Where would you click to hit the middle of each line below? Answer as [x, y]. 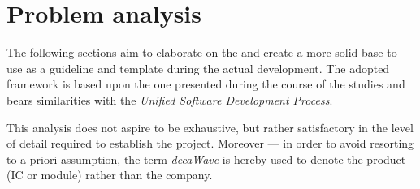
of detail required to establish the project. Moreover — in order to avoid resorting [210, 143]
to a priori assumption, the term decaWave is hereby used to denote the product [206, 159]
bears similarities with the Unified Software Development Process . [170, 99]
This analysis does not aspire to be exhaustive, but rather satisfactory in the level [210, 127]
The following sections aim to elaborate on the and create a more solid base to [202, 52]
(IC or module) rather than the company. [110, 175]
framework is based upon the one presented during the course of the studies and [206, 84]
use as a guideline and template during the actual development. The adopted [198, 68]
